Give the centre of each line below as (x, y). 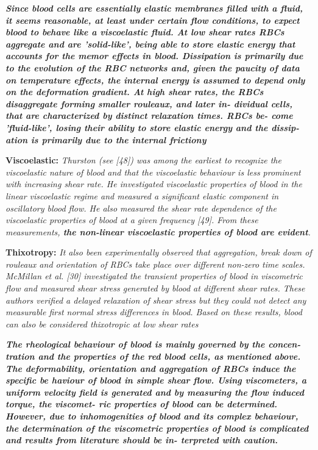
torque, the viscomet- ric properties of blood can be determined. (141, 404)
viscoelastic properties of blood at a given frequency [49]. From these (132, 220)
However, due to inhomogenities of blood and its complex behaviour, (152, 416)
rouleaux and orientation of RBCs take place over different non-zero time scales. (155, 264)
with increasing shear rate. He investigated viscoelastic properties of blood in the (154, 184)
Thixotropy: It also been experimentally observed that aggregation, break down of (159, 252)
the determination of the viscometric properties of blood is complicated (157, 428)
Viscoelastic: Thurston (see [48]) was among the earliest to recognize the (143, 160)
